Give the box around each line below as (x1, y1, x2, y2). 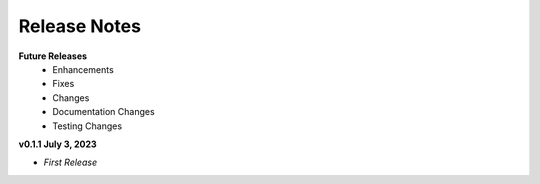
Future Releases (18, 50, 88, 62)
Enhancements (52, 63, 114, 75)
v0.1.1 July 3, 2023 (18, 138, 97, 150)
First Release (43, 156, 98, 169)
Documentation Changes (52, 106, 155, 118)
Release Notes (18, 15, 142, 37)
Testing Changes (52, 120, 123, 132)
